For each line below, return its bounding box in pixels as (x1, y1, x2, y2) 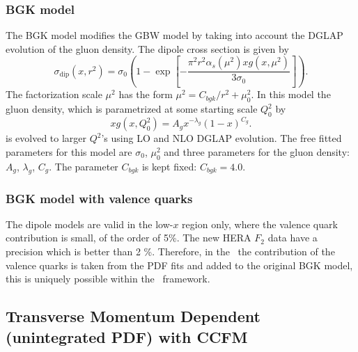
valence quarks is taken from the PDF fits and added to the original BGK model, (6, 257, 353, 272)
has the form (118, 87, 173, 102)
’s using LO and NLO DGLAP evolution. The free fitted (101, 131, 342, 145)
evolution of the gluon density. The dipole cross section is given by (6, 41, 289, 56)
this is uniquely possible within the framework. (6, 271, 210, 286)
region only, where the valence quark (182, 216, 338, 231)
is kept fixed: (141, 159, 197, 173)
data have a (267, 230, 318, 245)
